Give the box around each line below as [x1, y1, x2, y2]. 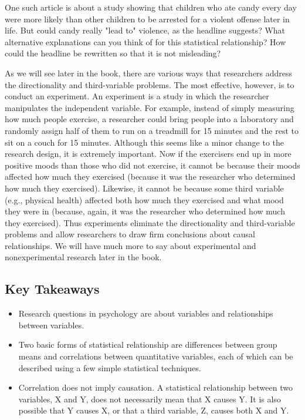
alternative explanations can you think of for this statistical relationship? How [5, 35, 286, 48]
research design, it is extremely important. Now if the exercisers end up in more [5, 147, 292, 160]
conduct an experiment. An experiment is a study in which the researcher [5, 90, 269, 102]
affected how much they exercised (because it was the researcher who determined [5, 170, 296, 183]
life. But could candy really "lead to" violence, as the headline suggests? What [5, 24, 286, 36]
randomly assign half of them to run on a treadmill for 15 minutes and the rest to [5, 124, 299, 136]
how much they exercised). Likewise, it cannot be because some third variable [5, 182, 284, 194]
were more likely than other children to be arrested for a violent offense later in [5, 12, 290, 25]
